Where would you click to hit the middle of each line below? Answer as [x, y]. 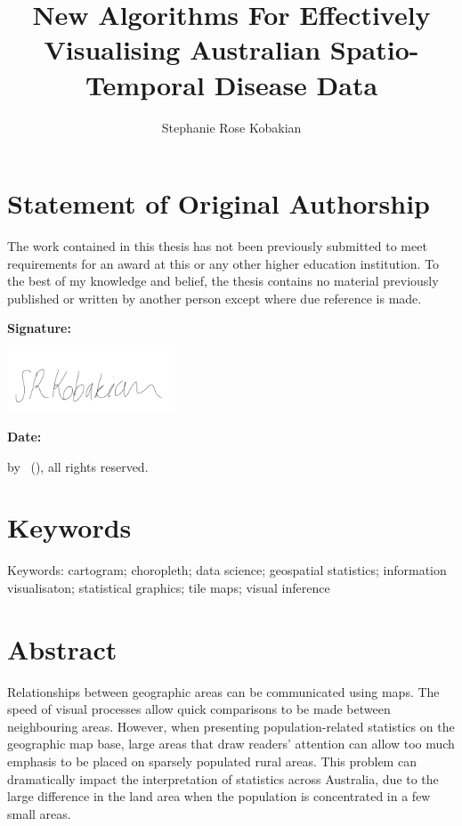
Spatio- [374, 49]
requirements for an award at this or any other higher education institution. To [223, 263]
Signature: [39, 328]
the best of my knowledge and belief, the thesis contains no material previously [223, 281]
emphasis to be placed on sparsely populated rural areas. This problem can [212, 761]
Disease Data [296, 84]
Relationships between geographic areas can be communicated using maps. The [223, 691]
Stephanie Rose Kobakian [231, 127]
